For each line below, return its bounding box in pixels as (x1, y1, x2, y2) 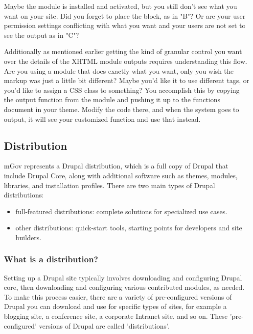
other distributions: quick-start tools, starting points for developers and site (15, 223, 242, 233)
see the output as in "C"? (4, 29, 79, 40)
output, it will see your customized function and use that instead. (4, 113, 201, 124)
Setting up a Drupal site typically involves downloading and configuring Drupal (4, 272, 242, 282)
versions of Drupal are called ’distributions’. (39, 320, 169, 331)
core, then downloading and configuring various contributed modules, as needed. (4, 282, 245, 292)
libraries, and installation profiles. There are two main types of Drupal (4, 180, 215, 190)
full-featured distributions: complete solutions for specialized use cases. (15, 206, 228, 216)
